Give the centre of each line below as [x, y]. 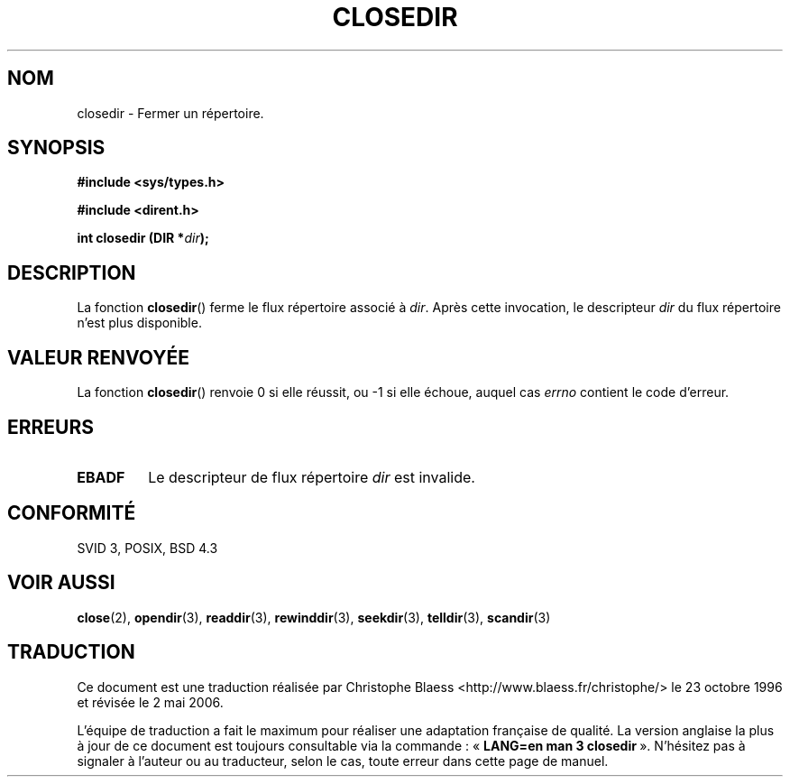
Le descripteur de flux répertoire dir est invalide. [312, 477]
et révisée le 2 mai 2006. [150, 702]
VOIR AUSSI [61, 583]
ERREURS [51, 427]
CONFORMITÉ [72, 513]
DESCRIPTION [72, 272]
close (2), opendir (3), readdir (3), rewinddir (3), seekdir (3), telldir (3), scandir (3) [314, 617]
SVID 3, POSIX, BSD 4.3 [147, 548]
